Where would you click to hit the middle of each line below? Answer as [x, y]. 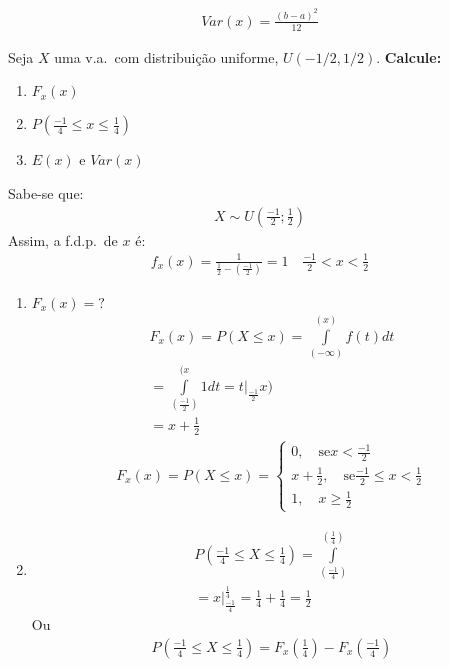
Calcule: [413, 56]
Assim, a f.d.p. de [63, 239]
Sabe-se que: [46, 192]
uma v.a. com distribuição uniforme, [166, 56]
